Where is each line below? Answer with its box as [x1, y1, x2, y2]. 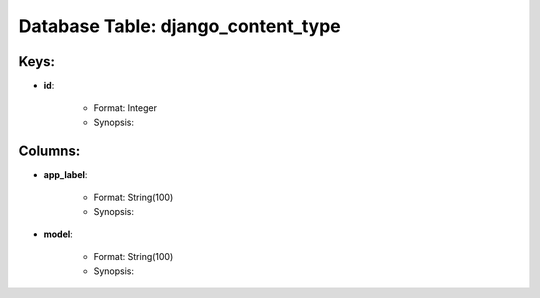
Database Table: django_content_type [18, 15, 342, 37]
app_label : [43, 168, 88, 180]
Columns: [18, 142, 81, 159]
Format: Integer [93, 102, 157, 114]
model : [43, 228, 74, 240]
